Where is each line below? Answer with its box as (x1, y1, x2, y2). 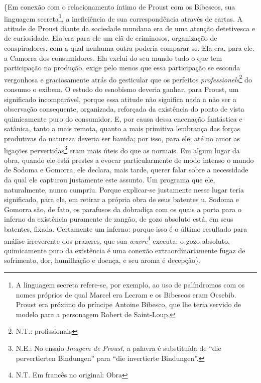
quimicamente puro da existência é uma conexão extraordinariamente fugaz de (4, 245, 245, 255)
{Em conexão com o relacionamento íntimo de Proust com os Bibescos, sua (4, 2, 235, 12)
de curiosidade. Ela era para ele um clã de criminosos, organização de (4, 33, 217, 43)
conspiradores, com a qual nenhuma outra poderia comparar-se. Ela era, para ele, (4, 43, 254, 53)
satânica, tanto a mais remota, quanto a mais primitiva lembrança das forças (4, 123, 240, 134)
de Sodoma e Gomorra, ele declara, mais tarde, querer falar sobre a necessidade (4, 164, 248, 175)
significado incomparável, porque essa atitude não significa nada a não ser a (4, 93, 236, 104)
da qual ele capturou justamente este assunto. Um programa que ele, (4, 174, 215, 185)
